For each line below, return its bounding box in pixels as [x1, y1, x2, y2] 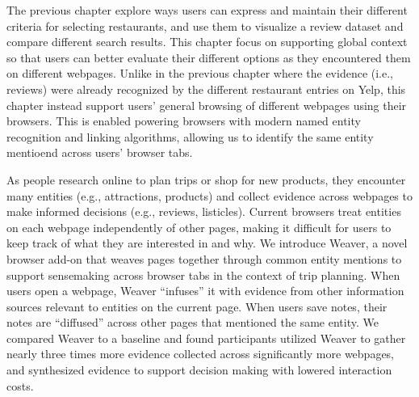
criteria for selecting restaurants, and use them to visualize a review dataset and [6, 17, 404, 34]
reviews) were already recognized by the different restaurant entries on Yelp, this [6, 80, 406, 97]
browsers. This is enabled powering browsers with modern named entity [6, 112, 361, 129]
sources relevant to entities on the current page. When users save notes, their [6, 298, 388, 315]
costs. [6, 377, 34, 394]
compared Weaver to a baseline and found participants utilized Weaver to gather [6, 329, 406, 346]
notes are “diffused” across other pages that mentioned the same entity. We [6, 314, 379, 331]
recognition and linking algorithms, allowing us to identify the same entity [6, 128, 374, 145]
